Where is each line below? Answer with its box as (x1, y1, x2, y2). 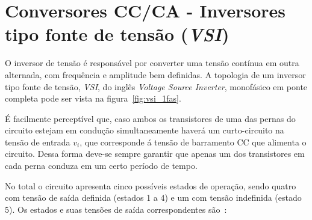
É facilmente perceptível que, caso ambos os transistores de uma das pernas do (5, 112, 296, 124)
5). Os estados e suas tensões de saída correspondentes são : (5, 203, 227, 215)
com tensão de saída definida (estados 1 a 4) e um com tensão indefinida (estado (5, 191, 302, 204)
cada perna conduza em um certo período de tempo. (5, 159, 198, 172)
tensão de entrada (5, 135, 70, 148)
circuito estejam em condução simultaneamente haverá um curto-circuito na (5, 124, 284, 136)
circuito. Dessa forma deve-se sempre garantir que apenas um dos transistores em (5, 147, 305, 160)
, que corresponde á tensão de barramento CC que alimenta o (80, 135, 307, 148)
